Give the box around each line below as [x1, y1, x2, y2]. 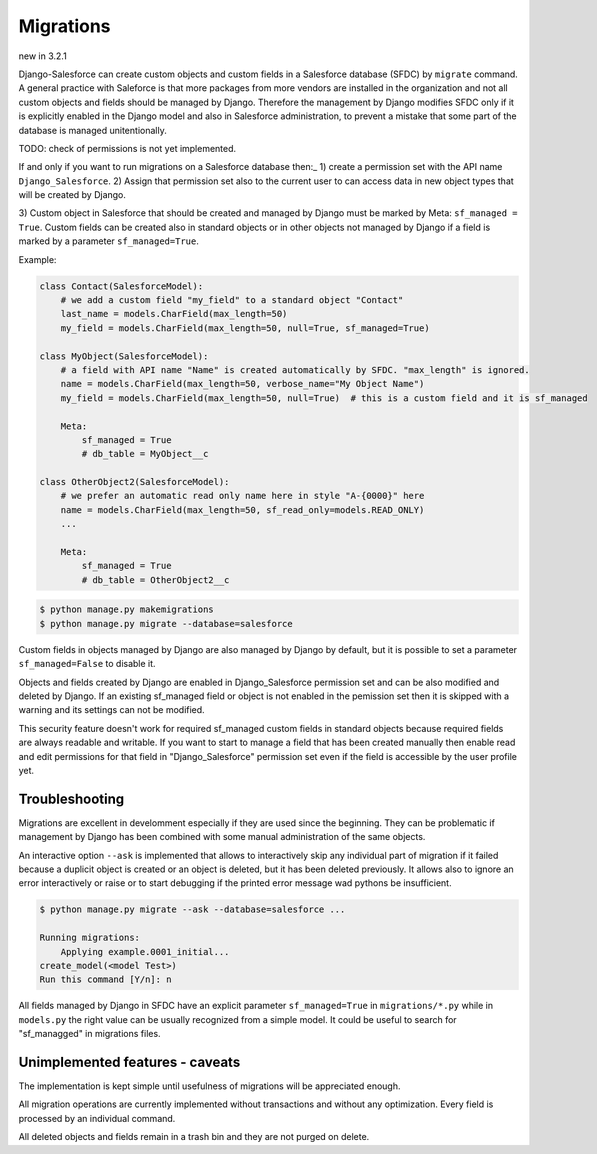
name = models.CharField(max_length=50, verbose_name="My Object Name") [60, 378, 425, 390]
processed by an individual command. [18, 1112, 176, 1124]
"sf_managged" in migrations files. [18, 1028, 161, 1040]
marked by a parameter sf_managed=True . [18, 235, 199, 247]
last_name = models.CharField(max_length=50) [60, 308, 288, 320]
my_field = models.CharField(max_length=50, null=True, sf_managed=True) [60, 322, 430, 334]
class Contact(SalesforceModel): [39, 280, 204, 292]
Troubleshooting [18, 790, 125, 807]
